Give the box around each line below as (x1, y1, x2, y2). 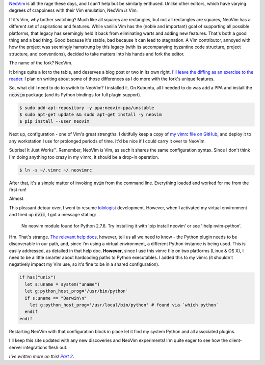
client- (229, 337, 242, 343)
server (9, 344, 23, 350)
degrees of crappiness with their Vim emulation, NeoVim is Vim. (9, 7, 138, 13)
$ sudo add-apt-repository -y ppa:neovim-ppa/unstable (19, 105, 154, 111)
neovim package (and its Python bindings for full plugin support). (9, 91, 142, 98)
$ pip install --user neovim (19, 118, 90, 124)
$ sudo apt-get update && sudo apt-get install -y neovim (19, 112, 162, 117)
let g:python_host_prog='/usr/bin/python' (25, 288, 129, 294)
